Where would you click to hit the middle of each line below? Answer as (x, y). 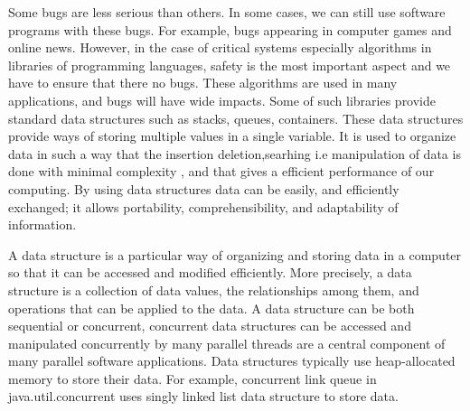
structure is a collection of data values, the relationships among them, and (214, 290)
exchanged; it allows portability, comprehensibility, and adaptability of (203, 206)
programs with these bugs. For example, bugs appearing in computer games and (230, 29)
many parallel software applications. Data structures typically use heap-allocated (232, 361)
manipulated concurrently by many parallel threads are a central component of (227, 343)
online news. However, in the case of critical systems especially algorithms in (220, 47)
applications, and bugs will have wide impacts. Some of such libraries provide (222, 100)
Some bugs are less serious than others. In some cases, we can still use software (227, 12)
